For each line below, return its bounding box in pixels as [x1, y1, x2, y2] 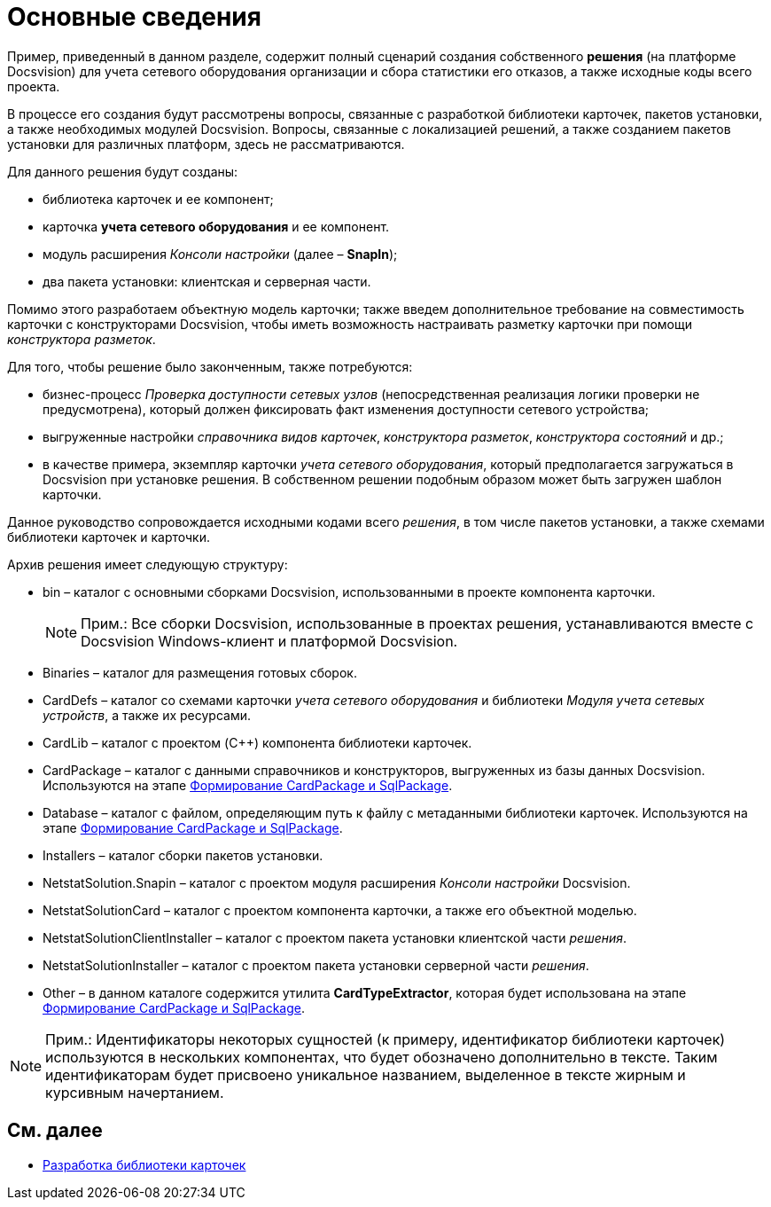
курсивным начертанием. [45, 1083, 224, 1101]
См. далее [7, 1119, 103, 1142]
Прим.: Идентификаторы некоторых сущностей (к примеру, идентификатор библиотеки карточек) [45, 1030, 726, 1048]
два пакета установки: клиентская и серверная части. [43, 273, 371, 289]
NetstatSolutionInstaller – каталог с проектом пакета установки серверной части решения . [43, 957, 589, 973]
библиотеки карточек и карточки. [7, 529, 210, 545]
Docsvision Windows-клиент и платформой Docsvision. [81, 631, 458, 650]
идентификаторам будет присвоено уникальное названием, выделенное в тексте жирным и [45, 1065, 686, 1084]
